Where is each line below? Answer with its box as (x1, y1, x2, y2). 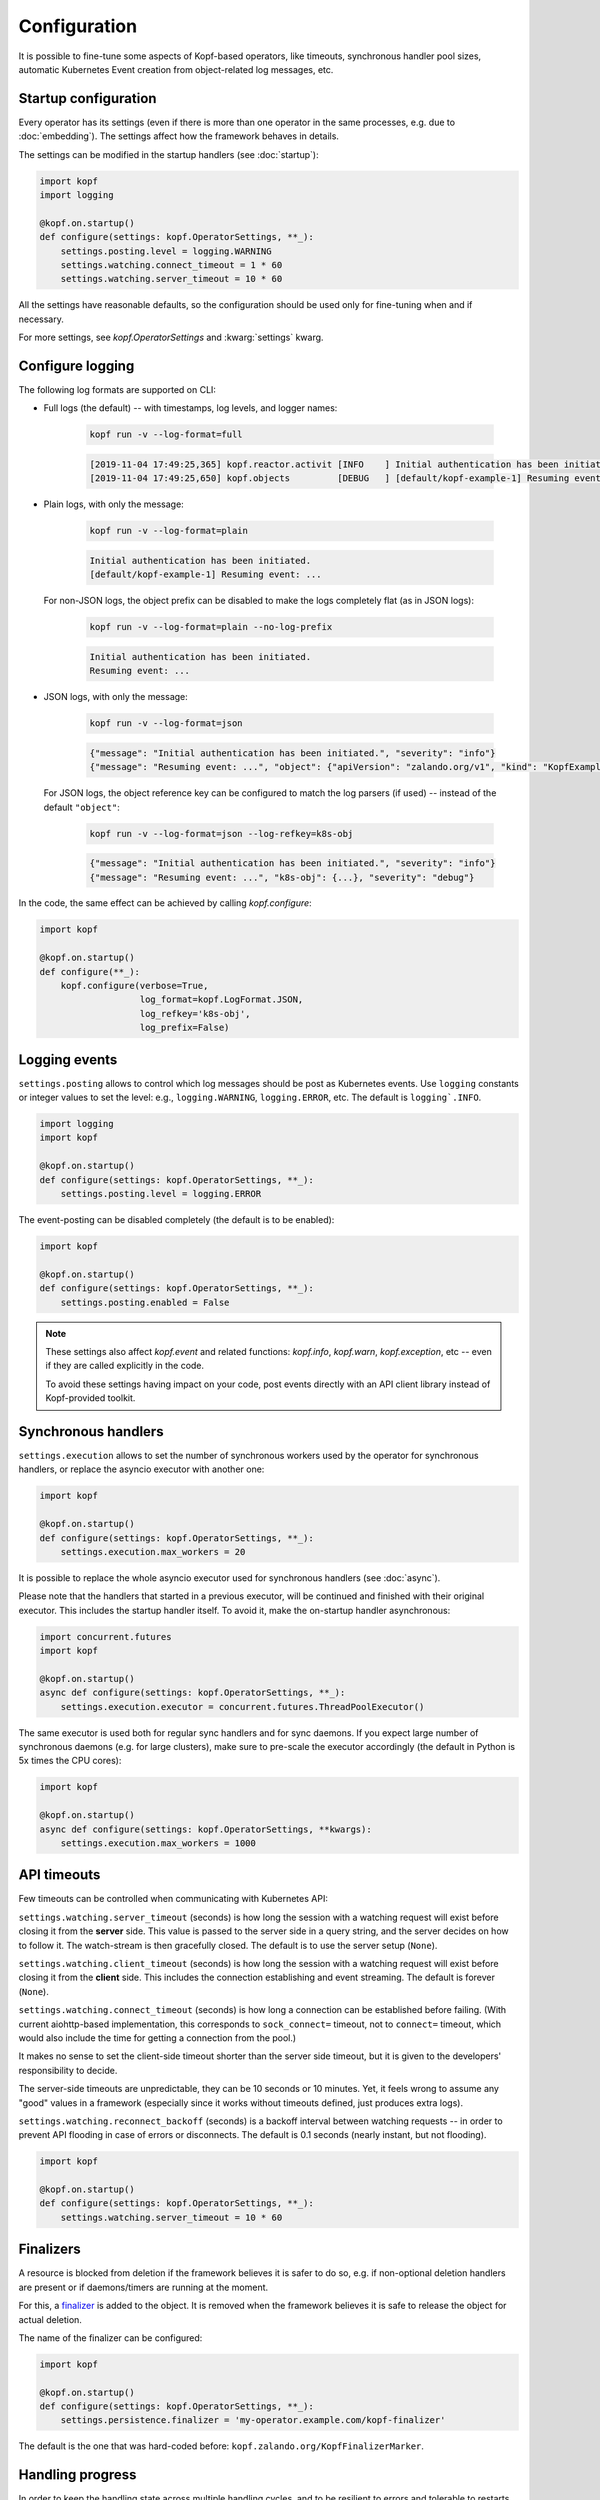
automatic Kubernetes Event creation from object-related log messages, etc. (18, 63, 334, 75)
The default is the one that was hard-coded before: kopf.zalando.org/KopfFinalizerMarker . (18, 2440, 425, 2452)
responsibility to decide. (18, 2064, 118, 2076)
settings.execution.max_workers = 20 (60, 1546, 246, 1557)
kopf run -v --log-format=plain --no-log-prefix (89, 621, 333, 633)
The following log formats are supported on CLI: (18, 384, 217, 396)
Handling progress (18, 2466, 137, 2484)
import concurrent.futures (39, 1631, 172, 1642)
